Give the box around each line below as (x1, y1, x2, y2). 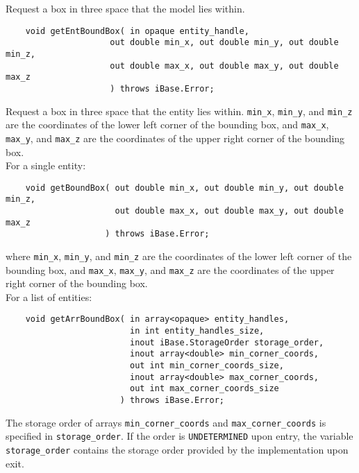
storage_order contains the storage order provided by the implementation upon (6, 442, 349, 457)
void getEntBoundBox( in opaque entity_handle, (25, 26, 249, 36)
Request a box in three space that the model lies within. (6, 1, 245, 15)
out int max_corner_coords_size (129, 384, 279, 394)
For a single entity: (6, 158, 86, 173)
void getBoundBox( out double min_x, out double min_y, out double (25, 182, 344, 193)
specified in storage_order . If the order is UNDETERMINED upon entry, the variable (6, 429, 353, 443)
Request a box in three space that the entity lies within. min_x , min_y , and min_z (6, 103, 353, 118)
